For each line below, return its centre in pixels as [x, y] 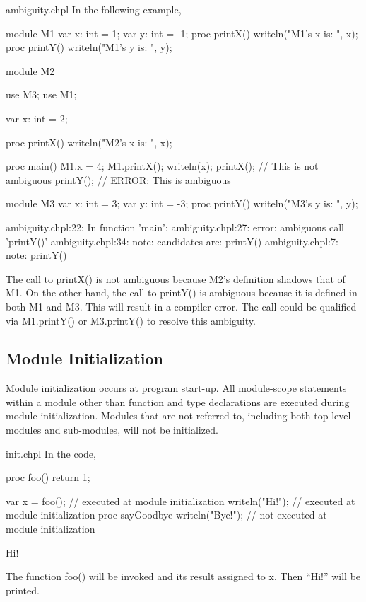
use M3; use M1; [41, 94]
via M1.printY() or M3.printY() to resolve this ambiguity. [131, 320]
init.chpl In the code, [51, 453]
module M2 [30, 70]
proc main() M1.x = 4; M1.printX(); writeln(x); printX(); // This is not [162, 166]
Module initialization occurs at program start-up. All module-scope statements [176, 388]
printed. [23, 590]
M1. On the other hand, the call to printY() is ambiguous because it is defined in [182, 293]
